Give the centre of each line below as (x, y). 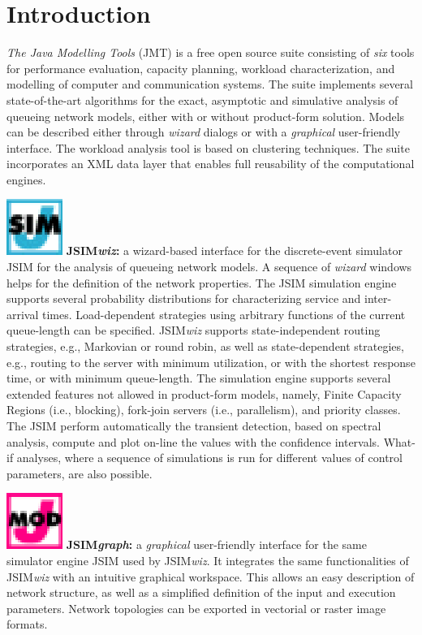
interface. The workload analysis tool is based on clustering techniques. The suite (208, 147)
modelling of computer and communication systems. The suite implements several (210, 84)
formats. (27, 624)
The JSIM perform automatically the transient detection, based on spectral (194, 425)
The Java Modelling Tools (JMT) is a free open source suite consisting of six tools (211, 52)
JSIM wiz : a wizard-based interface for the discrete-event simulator (234, 251)
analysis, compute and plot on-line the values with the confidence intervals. (194, 441)
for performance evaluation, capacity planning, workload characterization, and (201, 68)
